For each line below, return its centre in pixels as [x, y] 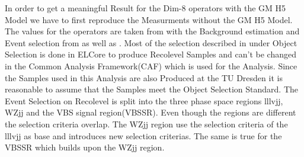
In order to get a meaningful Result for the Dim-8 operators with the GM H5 [145, 8]
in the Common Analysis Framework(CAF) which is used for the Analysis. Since [151, 65]
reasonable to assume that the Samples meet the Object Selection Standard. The [152, 89]
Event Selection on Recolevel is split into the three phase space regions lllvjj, [144, 100]
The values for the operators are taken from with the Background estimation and [152, 31]
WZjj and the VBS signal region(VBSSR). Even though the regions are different [151, 112]
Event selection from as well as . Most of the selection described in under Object [151, 42]
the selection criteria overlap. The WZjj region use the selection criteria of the [146, 124]
